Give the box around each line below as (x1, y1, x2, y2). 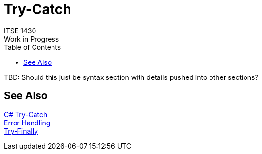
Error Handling (4, 118, 51, 127)
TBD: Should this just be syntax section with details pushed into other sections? (4, 73, 259, 81)
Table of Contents (4, 43, 61, 51)
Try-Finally (4, 126, 38, 135)
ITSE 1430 (4, 26, 36, 35)
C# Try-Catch (4, 110, 48, 119)
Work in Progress (4, 34, 59, 43)
